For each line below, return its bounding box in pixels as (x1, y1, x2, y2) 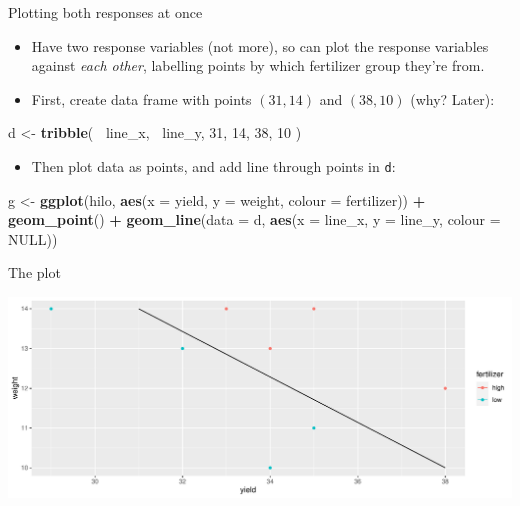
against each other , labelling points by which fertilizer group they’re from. (31, 55, 485, 76)
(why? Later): (410, 88, 495, 109)
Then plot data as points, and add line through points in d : (31, 155, 396, 176)
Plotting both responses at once (8, 2, 203, 22)
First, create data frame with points (31, 88, 252, 109)
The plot (8, 262, 61, 283)
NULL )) (8, 228, 58, 249)
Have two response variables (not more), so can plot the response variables (31, 35, 489, 56)
